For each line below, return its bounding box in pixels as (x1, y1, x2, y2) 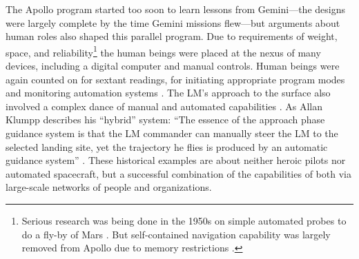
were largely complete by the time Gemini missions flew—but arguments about (6, 15, 340, 30)
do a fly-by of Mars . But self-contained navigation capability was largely (21, 227, 331, 241)
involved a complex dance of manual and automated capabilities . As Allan (6, 99, 323, 113)
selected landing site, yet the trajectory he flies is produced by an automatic (6, 139, 328, 154)
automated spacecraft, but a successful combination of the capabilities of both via (6, 166, 351, 180)
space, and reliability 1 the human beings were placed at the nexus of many (6, 43, 321, 59)
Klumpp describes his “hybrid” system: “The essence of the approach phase (6, 112, 325, 127)
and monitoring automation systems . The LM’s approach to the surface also (6, 85, 331, 100)
